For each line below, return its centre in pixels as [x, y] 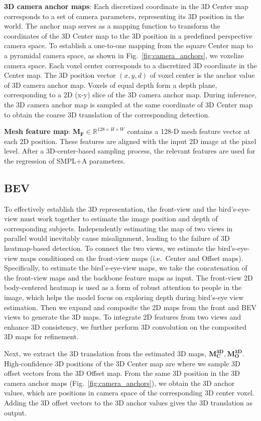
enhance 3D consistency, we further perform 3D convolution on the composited [125, 326]
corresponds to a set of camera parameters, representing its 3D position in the [124, 16]
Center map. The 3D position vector [60, 75]
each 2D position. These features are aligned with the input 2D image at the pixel [130, 141]
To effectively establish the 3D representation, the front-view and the [110, 208]
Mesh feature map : [37, 131]
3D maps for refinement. [41, 336]
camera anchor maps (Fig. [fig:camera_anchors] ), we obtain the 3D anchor [119, 383]
